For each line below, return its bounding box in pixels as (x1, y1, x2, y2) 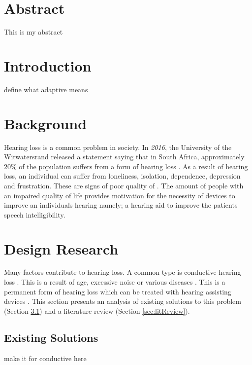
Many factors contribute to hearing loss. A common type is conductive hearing (4, 267, 241, 277)
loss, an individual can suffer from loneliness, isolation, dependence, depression (4, 171, 241, 181)
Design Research (4, 238, 119, 258)
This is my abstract (4, 27, 63, 37)
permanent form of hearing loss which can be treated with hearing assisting (4, 286, 231, 296)
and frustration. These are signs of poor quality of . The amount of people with (4, 180, 244, 190)
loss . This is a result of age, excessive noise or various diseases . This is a (4, 277, 225, 287)
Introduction (4, 55, 92, 75)
